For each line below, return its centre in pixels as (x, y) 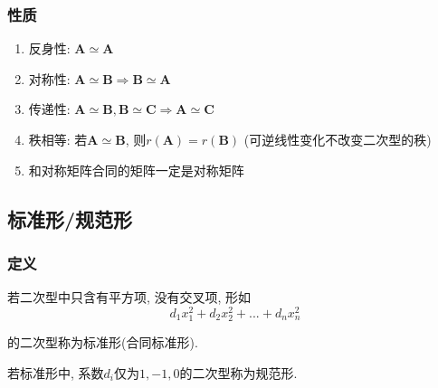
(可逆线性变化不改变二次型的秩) (338, 139)
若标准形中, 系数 (56, 372)
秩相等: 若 (58, 139)
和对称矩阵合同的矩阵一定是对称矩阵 (136, 170)
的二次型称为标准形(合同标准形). (103, 342)
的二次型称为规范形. (238, 372)
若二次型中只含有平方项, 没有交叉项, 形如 (129, 297)
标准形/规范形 (70, 218)
